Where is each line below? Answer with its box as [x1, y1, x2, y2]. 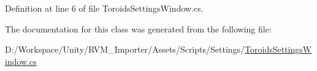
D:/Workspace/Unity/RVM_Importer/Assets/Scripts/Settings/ [5, 43, 245, 56]
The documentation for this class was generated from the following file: [5, 22, 272, 35]
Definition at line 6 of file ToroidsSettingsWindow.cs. [5, 2, 204, 14]
